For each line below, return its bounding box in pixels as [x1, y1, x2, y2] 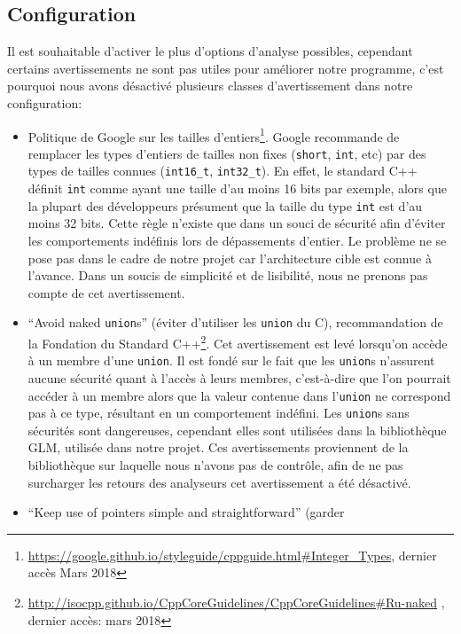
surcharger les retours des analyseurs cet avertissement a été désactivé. [27, 473, 411, 491]
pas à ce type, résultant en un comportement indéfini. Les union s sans [27, 403, 410, 422]
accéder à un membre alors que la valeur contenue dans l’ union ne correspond [27, 386, 451, 404]
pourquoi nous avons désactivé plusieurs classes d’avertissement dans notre [7, 76, 413, 95]
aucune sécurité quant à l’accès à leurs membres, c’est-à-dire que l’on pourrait [27, 368, 451, 387]
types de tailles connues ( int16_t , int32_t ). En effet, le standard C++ [27, 161, 418, 180]
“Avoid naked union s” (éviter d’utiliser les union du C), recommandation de [27, 313, 443, 332]
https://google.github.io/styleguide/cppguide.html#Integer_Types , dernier [27, 545, 437, 564]
